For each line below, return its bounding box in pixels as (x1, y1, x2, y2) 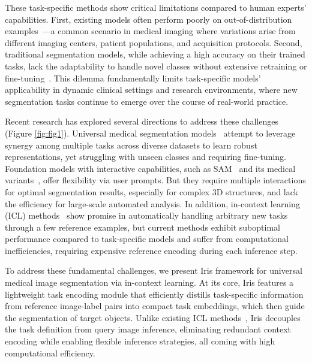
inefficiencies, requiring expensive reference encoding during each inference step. (5, 244, 298, 256)
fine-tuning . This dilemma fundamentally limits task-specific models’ (5, 71, 261, 84)
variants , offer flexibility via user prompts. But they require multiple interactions (5, 174, 306, 186)
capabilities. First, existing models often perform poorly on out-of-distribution (5, 13, 292, 25)
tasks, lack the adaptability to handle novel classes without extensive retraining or (5, 59, 307, 72)
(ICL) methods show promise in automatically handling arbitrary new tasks (5, 209, 288, 222)
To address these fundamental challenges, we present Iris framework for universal (5, 264, 302, 277)
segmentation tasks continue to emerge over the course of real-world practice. (5, 95, 289, 107)
